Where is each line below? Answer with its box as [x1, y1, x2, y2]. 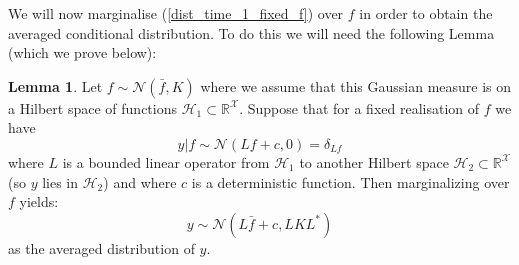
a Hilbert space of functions [8, 97, 177, 118]
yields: [19, 191, 59, 212]
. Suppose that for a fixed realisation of [239, 97, 480, 118]
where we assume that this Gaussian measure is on [200, 75, 512, 96]
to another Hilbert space [299, 151, 449, 172]
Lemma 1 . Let [8, 75, 103, 96]
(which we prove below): [8, 42, 157, 63]
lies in [42, 171, 79, 192]
